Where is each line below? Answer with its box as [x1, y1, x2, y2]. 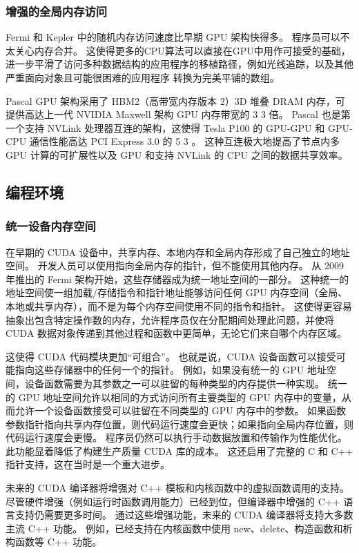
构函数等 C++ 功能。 [6, 534, 102, 549]
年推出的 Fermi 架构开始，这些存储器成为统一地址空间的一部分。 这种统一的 [6, 271, 349, 286]
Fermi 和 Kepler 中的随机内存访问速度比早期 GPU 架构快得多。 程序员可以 [6, 30, 340, 44]
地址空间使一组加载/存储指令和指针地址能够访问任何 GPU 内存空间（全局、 [6, 285, 348, 300]
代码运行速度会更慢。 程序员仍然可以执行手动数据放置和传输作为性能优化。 [6, 430, 347, 445]
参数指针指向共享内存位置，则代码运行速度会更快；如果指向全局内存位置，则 [6, 416, 353, 431]
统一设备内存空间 [6, 217, 96, 235]
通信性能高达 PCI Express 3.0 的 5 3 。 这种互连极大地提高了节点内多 [29, 134, 340, 148]
